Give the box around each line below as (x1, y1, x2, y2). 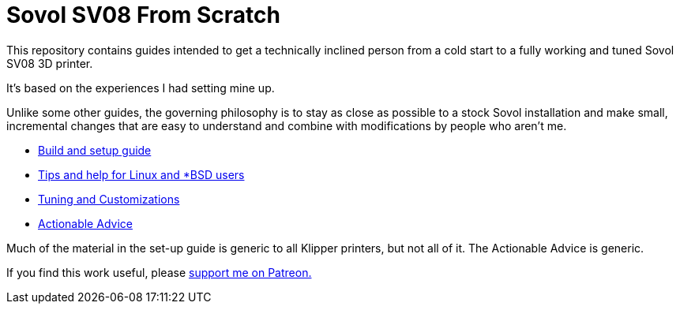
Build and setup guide (38, 143, 152, 157)
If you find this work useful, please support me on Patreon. (6, 265, 312, 279)
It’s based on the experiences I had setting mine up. (6, 80, 275, 95)
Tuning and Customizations (38, 192, 180, 206)
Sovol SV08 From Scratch (6, 2, 280, 28)
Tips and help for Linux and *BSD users (38, 167, 245, 181)
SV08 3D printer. (6, 56, 93, 70)
